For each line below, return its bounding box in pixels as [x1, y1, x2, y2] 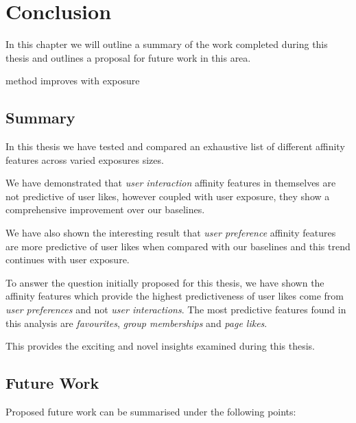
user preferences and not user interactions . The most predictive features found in [5, 302, 346, 317]
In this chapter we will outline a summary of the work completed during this [5, 37, 328, 51]
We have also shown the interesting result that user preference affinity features [5, 226, 336, 240]
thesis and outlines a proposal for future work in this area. [5, 50, 251, 64]
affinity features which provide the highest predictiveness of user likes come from [5, 289, 344, 303]
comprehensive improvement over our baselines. [5, 202, 205, 217]
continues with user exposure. [5, 252, 130, 267]
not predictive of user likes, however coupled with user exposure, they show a [5, 189, 330, 203]
